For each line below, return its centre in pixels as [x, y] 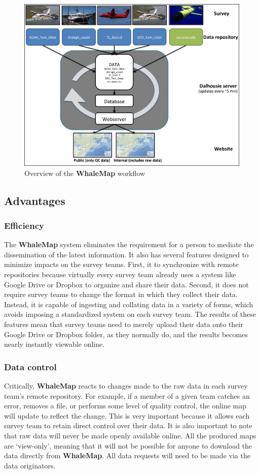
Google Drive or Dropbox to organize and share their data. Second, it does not [126, 284]
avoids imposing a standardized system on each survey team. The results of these [130, 314]
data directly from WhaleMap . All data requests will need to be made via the [127, 455]
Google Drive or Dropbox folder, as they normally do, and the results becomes [126, 334]
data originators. [30, 465]
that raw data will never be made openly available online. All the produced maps [130, 435]
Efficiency [24, 225]
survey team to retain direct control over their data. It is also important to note [128, 425]
